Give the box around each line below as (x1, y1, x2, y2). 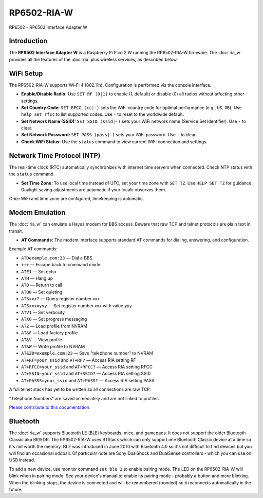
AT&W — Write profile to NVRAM (21, 343, 85, 349)
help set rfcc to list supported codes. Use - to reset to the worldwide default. (21, 111, 184, 117)
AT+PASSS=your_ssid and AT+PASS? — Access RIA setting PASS (21, 377, 154, 383)
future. (9, 487, 23, 493)
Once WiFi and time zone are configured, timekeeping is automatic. (9, 196, 144, 202)
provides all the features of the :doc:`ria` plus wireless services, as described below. (9, 56, 178, 62)
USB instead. (9, 457, 35, 463)
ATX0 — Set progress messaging (21, 316, 87, 322)
